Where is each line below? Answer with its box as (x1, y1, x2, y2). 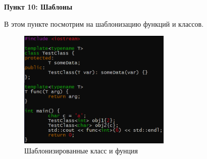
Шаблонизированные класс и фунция (24, 145, 138, 155)
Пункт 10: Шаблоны (4, 2, 73, 12)
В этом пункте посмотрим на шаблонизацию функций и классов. (4, 18, 204, 29)
